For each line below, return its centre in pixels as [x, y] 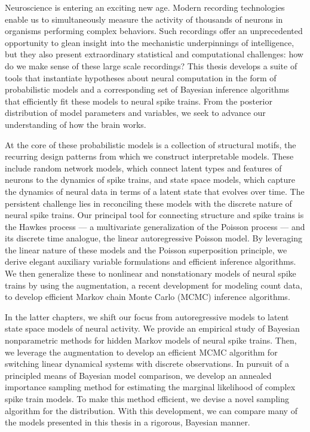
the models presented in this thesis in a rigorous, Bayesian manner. [128, 422]
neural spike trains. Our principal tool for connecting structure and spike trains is [154, 215]
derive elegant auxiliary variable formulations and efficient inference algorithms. [151, 261]
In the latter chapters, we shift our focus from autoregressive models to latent [147, 316]
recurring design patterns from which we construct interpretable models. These [149, 156]
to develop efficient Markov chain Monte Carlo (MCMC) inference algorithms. [148, 297]
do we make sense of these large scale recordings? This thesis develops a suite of [151, 65]
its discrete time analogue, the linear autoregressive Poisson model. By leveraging [154, 238]
